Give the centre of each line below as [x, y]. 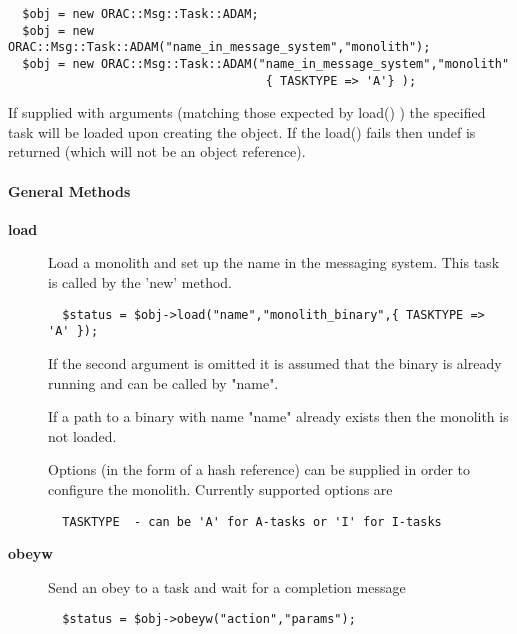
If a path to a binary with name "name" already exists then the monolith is [278, 416]
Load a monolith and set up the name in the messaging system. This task [274, 262]
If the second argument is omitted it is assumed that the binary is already [275, 362]
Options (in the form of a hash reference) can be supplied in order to [259, 469]
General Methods [69, 190]
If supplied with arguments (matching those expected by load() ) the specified [247, 112]
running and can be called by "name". [163, 382]
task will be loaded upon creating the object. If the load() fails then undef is [242, 131]
